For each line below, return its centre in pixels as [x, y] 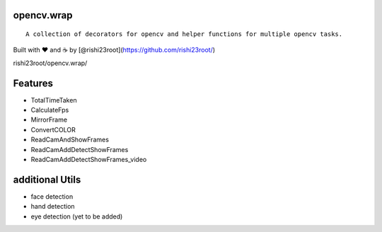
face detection [52, 196]
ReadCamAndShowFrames [70, 140]
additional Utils [47, 179]
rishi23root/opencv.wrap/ [50, 63]
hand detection [53, 207]
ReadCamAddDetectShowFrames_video [89, 160]
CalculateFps [50, 110]
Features [33, 83]
